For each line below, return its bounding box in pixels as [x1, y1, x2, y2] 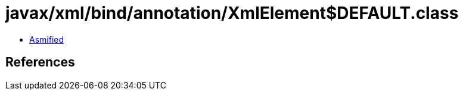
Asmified [29, 34, 64, 45]
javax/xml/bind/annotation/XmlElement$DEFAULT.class [5, 3, 459, 23]
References [5, 55, 75, 70]
